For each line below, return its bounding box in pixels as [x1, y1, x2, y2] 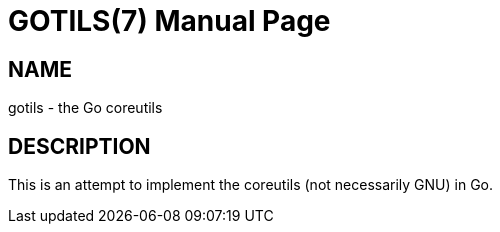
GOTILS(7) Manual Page [8, 4, 331, 38]
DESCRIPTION [8, 133, 151, 159]
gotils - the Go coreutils [8, 99, 163, 117]
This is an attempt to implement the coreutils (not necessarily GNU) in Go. [8, 176, 494, 194]
